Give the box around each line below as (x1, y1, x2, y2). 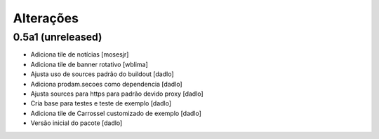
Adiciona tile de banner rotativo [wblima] (30, 60, 149, 68)
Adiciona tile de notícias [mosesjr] (30, 50, 129, 59)
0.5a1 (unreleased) (13, 31, 102, 43)
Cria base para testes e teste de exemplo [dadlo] (30, 99, 172, 108)
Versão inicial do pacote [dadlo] (30, 119, 123, 127)
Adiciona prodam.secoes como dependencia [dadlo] (30, 80, 182, 88)
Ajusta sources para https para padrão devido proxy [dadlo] (30, 89, 204, 98)
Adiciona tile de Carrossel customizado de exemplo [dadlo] (30, 109, 201, 117)
